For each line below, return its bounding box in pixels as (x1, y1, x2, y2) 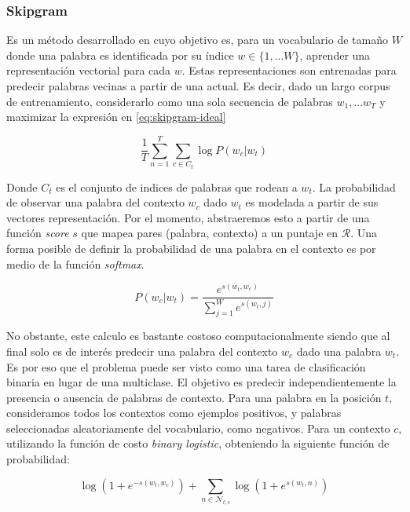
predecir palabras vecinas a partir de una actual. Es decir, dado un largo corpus (6, 78, 390, 93)
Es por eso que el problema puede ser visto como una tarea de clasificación (6, 358, 366, 375)
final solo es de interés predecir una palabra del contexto (6, 342, 278, 359)
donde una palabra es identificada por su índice (6, 46, 234, 63)
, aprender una (299, 46, 371, 63)
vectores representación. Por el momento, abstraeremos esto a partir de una (6, 209, 370, 225)
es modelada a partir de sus (245, 194, 379, 210)
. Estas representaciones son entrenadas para (181, 62, 397, 79)
